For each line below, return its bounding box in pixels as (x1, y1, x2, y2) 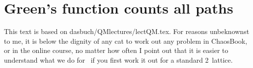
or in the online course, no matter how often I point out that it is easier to (4, 45, 228, 55)
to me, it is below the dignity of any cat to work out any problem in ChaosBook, (4, 35, 248, 46)
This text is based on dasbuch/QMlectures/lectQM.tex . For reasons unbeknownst (4, 26, 250, 36)
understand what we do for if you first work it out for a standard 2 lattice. (4, 54, 233, 65)
